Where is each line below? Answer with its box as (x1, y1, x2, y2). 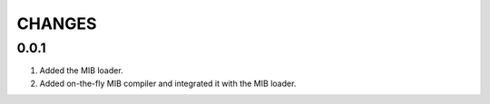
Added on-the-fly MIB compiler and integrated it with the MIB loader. (39, 78, 297, 89)
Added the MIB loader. (39, 65, 123, 76)
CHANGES (16, 14, 97, 33)
